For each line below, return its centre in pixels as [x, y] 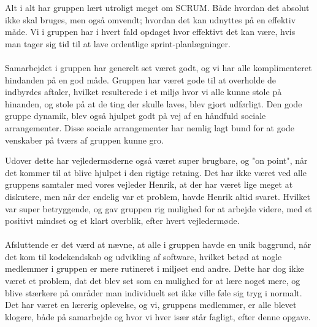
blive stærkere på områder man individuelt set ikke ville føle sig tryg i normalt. [154, 292]
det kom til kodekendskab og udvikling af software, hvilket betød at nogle [143, 256]
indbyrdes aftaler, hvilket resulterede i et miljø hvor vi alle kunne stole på [143, 92]
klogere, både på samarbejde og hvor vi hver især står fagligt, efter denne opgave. [158, 316]
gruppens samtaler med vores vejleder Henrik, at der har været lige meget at [149, 184]
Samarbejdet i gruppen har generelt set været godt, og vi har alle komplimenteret [158, 67]
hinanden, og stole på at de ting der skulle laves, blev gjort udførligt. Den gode [154, 103]
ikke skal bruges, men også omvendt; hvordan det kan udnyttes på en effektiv [151, 19]
